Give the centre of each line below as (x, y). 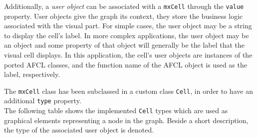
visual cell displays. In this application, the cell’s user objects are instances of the (128, 55)
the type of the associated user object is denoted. (79, 130)
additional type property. (43, 101)
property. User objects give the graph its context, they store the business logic (124, 16)
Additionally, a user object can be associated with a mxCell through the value (124, 6)
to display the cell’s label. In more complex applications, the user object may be (127, 35)
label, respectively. (32, 74)
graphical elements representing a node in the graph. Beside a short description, (126, 120)
